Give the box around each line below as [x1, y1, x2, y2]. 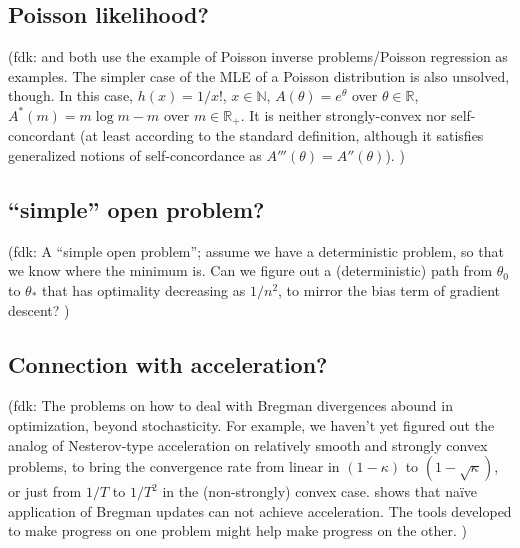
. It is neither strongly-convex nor [240, 104, 447, 125]
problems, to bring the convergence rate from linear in [8, 456, 340, 477]
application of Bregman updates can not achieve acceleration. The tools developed [8, 500, 512, 521]
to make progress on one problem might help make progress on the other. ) [8, 520, 468, 541]
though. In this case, [8, 85, 133, 106]
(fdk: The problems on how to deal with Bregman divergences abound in [8, 395, 453, 416]
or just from [8, 481, 82, 502]
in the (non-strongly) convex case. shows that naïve [162, 481, 478, 502]
